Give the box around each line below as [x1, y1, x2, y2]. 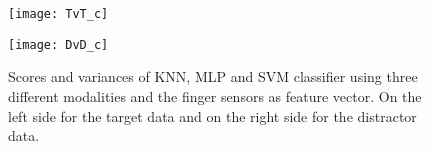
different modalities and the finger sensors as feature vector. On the [8, 85, 422, 106]
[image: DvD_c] [8, 37, 109, 52]
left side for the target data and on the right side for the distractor [8, 105, 417, 126]
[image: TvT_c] [8, 7, 109, 21]
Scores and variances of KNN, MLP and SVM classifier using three [8, 66, 418, 87]
